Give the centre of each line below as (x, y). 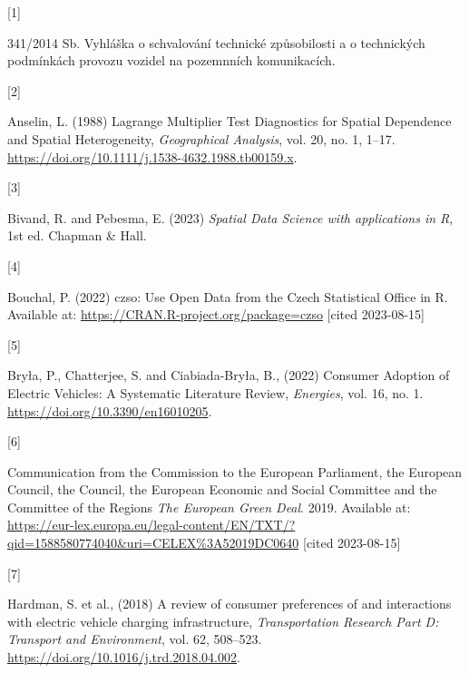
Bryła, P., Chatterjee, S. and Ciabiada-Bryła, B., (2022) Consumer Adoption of (229, 375)
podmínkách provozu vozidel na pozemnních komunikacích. (171, 60)
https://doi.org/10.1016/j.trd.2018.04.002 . (124, 657)
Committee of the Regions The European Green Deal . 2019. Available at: (209, 507)
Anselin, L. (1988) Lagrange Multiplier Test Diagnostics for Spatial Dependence (230, 121)
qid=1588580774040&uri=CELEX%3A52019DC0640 (153, 543)
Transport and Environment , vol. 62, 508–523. (135, 639)
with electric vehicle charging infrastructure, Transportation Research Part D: (223, 621)
